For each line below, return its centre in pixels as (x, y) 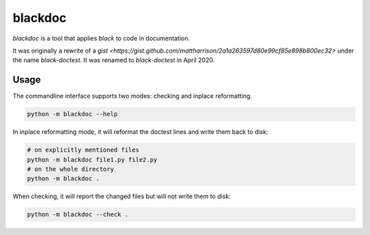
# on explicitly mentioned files (83, 150)
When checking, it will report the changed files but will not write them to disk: (122, 196)
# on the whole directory (71, 169)
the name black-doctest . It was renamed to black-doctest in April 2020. (114, 60)
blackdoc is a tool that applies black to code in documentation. (101, 38)
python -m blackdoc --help (72, 114)
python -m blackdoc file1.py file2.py (92, 160)
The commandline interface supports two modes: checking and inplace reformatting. (133, 96)
